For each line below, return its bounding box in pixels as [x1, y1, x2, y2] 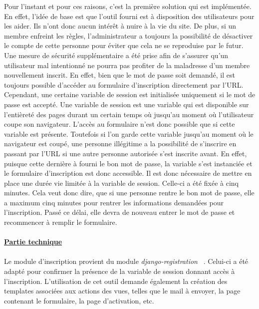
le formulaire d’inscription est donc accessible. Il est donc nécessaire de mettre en [4, 168, 252, 178]
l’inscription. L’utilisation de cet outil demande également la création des [4, 275, 228, 286]
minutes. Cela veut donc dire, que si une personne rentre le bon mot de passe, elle [4, 187, 255, 198]
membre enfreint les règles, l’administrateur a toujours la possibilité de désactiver [4, 30, 253, 41]
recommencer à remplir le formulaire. [4, 217, 117, 227]
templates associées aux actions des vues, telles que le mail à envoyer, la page [4, 285, 241, 296]
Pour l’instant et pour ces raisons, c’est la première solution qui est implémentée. [4, 1, 252, 11]
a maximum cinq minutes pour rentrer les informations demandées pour [4, 197, 224, 207]
